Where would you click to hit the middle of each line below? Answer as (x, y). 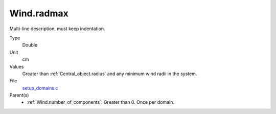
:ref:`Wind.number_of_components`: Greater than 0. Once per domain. (101, 102)
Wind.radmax (39, 13)
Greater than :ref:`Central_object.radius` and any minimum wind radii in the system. (110, 74)
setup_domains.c (40, 88)
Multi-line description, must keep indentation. (57, 29)
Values (17, 66)
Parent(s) (19, 95)
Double (30, 45)
